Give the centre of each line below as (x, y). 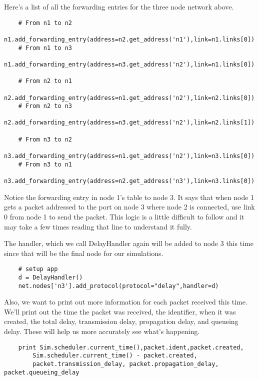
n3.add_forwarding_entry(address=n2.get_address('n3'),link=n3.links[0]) (129, 181)
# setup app (38, 269)
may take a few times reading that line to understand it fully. (98, 226)
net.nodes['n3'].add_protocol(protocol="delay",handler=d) (118, 286)
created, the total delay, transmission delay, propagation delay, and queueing (121, 321)
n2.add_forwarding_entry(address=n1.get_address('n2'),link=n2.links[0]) (129, 98)
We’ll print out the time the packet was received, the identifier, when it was (120, 311)
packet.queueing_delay (42, 372)
